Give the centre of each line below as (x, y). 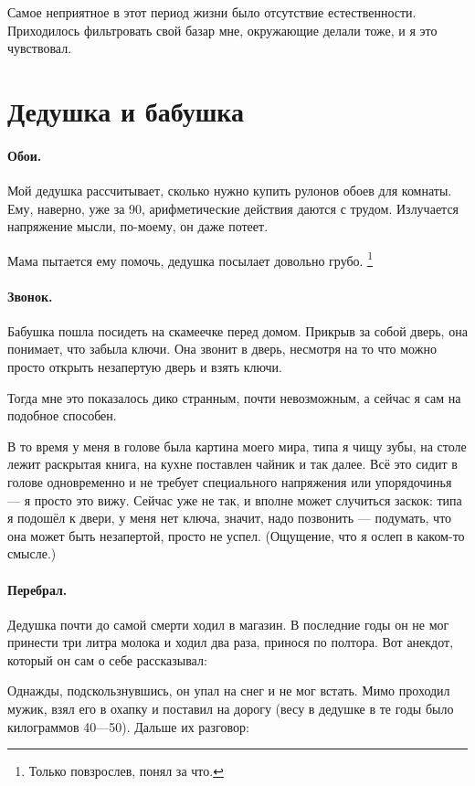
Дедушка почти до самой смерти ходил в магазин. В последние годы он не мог (228, 624)
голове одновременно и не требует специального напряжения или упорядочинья (230, 481)
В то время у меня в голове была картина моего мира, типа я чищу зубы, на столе (237, 446)
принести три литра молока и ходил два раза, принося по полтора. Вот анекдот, (231, 642)
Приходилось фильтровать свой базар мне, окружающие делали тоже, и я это (222, 30)
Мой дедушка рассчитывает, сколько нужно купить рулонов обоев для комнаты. (230, 190)
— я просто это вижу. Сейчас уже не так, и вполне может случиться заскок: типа (235, 499)
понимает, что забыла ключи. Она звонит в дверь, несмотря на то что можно (222, 349)
